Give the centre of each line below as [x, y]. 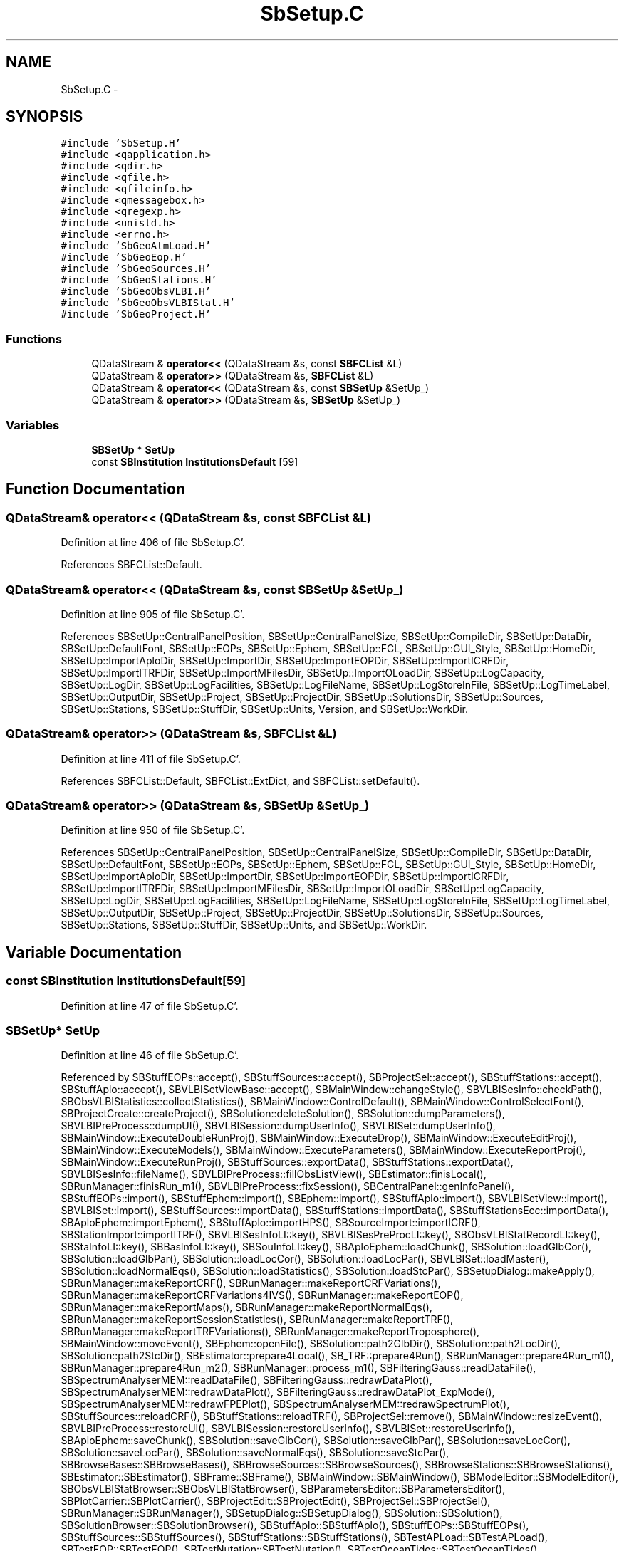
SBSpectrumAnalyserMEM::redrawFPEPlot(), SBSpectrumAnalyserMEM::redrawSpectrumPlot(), [285, 1404]
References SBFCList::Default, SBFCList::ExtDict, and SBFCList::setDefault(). [240, 780]
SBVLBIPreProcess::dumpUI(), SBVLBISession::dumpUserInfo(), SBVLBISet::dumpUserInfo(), [278, 1126]
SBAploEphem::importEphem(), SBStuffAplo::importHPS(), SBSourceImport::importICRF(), [271, 1223]
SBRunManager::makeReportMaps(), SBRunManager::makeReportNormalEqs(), [246, 1307]
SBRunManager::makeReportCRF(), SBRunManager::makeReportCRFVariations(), [251, 1283]
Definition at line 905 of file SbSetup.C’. [153, 614]
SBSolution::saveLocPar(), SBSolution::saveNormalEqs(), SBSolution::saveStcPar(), [255, 1453]
